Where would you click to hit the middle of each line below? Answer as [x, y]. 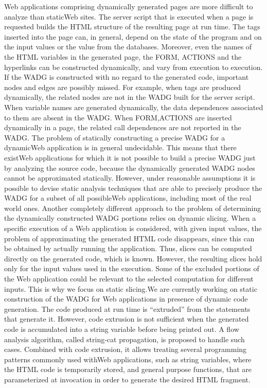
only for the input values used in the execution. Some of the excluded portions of [132, 268]
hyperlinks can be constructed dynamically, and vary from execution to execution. [133, 67]
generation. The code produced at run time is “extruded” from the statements [127, 308]
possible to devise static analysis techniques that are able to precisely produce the [133, 188]
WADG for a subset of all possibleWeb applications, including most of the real [128, 198]
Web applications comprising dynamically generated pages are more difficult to [129, 6]
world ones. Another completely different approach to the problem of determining [133, 208]
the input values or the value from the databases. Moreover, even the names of [128, 47]
